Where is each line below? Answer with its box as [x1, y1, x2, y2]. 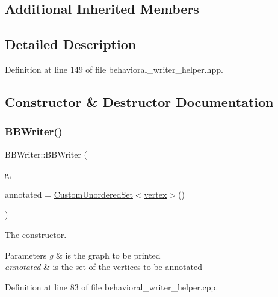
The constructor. [5, 228, 67, 240]
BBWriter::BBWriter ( [5, 147, 88, 160]
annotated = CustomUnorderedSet [5, 188, 133, 200]
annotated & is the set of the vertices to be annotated [5, 260, 202, 273]
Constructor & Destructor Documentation [5, 92, 274, 111]
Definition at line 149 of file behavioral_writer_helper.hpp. [5, 63, 223, 75]
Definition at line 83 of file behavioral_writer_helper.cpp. [5, 280, 218, 293]
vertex [144, 188, 167, 200]
